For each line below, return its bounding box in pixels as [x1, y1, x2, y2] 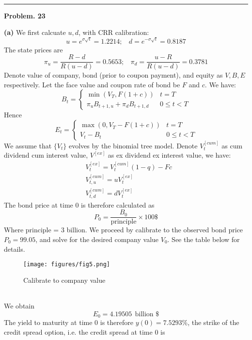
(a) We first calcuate [4, 27, 66, 37]
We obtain [4, 301, 35, 311]
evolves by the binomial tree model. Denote [68, 140, 198, 150]
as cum [221, 140, 243, 150]
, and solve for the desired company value [35, 234, 159, 244]
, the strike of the [188, 317, 239, 327]
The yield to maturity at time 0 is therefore [4, 317, 133, 327]
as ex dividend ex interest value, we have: [108, 150, 231, 160]
